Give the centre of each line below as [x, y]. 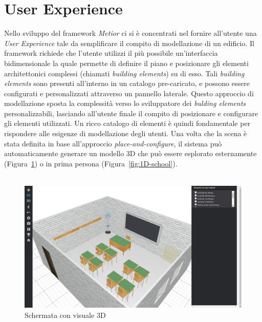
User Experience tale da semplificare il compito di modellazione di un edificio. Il [129, 43]
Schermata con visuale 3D [65, 315]
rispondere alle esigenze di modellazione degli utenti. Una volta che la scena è [126, 133]
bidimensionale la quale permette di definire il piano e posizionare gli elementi [126, 63]
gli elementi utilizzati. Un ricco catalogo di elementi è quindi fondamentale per [127, 123]
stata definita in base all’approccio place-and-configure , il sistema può [113, 143]
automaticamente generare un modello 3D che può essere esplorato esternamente [130, 153]
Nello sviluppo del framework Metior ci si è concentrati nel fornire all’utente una [130, 33]
